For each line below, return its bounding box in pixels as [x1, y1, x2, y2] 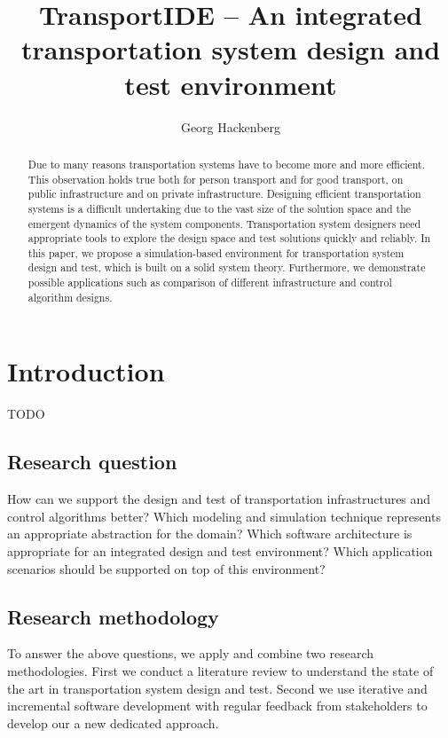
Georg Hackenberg [180, 117, 281, 136]
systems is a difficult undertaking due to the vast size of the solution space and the [28, 200, 412, 216]
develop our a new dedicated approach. [7, 713, 219, 732]
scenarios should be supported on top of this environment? [7, 559, 326, 577]
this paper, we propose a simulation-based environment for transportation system [28, 245, 405, 260]
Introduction [7, 353, 165, 389]
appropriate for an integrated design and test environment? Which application [7, 541, 433, 560]
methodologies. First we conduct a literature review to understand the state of [7, 661, 434, 679]
